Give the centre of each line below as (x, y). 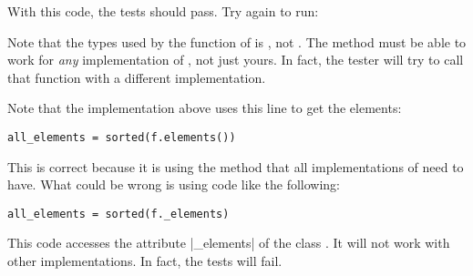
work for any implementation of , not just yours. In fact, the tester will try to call (236, 60)
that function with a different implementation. (137, 77)
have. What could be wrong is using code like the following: (174, 184)
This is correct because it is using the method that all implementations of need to (236, 166)
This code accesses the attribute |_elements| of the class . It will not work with (229, 243)
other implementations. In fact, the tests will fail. (145, 261)
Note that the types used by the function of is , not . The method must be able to (237, 41)
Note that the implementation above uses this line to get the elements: (205, 108)
